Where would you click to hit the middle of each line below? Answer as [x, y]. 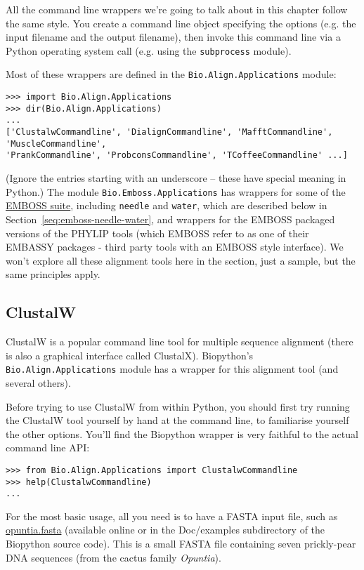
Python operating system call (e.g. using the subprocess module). [149, 50]
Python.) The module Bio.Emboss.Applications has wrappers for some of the [176, 191]
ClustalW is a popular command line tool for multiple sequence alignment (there [180, 342]
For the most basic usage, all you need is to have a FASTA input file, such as [172, 516]
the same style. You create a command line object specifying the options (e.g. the [181, 23]
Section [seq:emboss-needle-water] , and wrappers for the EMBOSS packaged [170, 219]
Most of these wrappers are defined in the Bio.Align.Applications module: [171, 74]
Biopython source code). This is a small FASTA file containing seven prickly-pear [181, 544]
